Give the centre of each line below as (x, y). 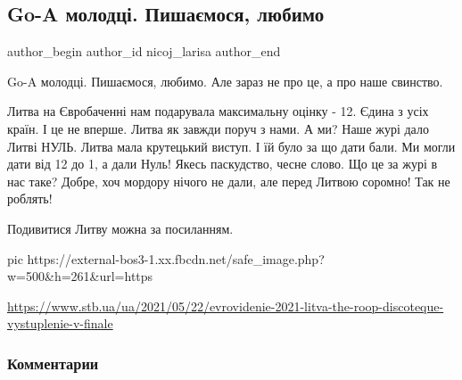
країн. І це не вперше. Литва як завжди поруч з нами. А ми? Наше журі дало (218, 128)
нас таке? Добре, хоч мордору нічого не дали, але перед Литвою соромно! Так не (229, 181)
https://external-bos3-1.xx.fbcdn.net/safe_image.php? (176, 258)
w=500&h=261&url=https (80, 276)
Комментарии (53, 363)
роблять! (30, 198)
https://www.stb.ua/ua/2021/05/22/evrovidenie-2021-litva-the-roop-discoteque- (226, 306)
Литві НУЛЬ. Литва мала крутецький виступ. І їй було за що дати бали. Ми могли (231, 146)
